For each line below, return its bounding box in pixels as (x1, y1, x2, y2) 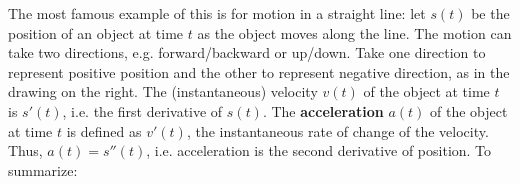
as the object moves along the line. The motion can (197, 22, 512, 43)
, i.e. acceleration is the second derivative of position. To (146, 140, 492, 161)
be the (471, 3, 510, 23)
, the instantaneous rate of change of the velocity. (186, 120, 489, 141)
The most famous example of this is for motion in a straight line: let (8, 3, 426, 23)
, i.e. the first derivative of (62, 100, 223, 121)
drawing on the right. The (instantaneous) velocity (8, 81, 318, 102)
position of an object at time (8, 22, 184, 43)
